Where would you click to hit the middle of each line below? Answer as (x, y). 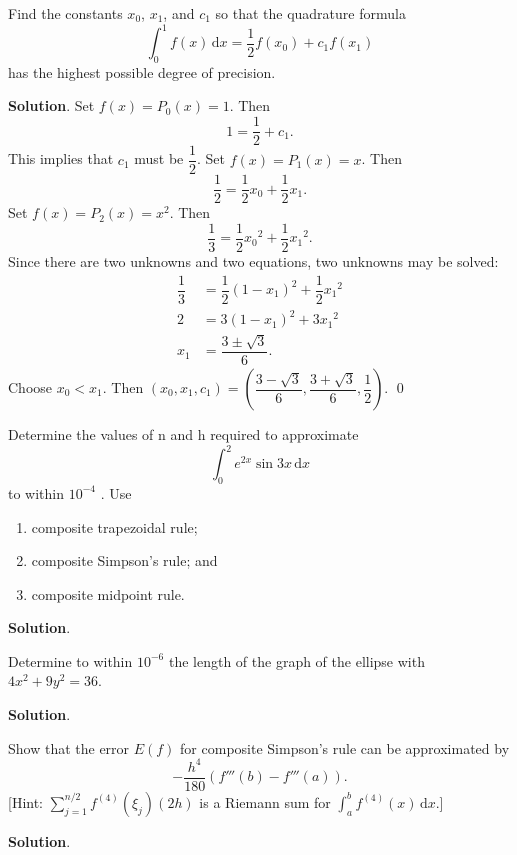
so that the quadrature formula (310, 13)
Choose (30, 387)
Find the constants (65, 13)
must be (159, 158)
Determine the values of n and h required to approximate (183, 434)
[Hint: (26, 801)
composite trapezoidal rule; (114, 526)
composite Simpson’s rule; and (124, 560)
